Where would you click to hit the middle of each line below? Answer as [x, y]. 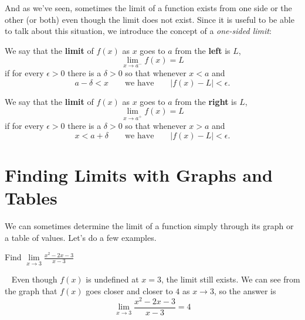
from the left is [203, 50]
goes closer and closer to [129, 291]
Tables [31, 198]
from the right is [206, 101]
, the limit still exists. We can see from [231, 279]
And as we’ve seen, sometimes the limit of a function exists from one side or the [148, 8]
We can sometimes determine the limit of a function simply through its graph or [149, 226]
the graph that [31, 291]
